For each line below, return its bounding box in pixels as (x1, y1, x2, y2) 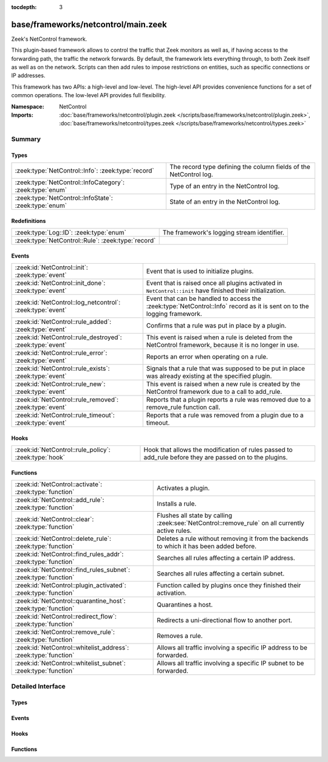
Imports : (11, 111, 33, 118)
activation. (157, 589, 187, 597)
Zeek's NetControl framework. (11, 35, 87, 43)
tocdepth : (11, 4, 37, 10)
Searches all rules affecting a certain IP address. (157, 554, 296, 562)
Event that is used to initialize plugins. (146, 267, 254, 276)
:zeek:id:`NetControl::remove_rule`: (15, 628, 115, 636)
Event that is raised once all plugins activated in (146, 279, 282, 287)
